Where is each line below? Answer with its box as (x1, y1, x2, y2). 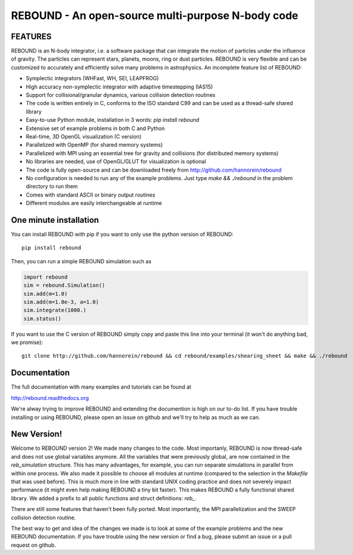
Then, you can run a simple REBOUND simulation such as (11, 257, 152, 264)
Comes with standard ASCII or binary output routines (26, 191, 156, 198)
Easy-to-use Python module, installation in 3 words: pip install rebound (26, 116, 200, 124)
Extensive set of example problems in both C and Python (26, 125, 165, 132)
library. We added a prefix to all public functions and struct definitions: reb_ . (11, 494, 197, 502)
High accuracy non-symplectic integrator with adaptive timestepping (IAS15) (26, 83, 213, 90)
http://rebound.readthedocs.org (11, 394, 89, 401)
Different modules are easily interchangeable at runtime (26, 200, 162, 207)
